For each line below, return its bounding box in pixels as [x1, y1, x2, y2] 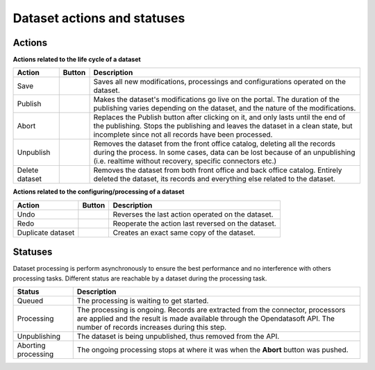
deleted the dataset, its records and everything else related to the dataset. [93, 174, 336, 184]
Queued [17, 296, 44, 305]
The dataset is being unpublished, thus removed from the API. [76, 332, 280, 342]
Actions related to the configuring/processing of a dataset [12, 187, 185, 196]
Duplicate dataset [17, 228, 75, 237]
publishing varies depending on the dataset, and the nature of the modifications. [93, 103, 356, 113]
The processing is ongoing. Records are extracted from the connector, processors [76, 305, 346, 315]
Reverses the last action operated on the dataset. [112, 209, 274, 219]
